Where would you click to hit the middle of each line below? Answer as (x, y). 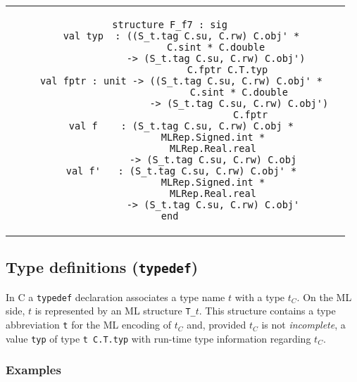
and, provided (217, 325)
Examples (33, 370)
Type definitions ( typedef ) (102, 267)
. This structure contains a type (267, 311)
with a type (260, 297)
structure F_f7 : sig (170, 25)
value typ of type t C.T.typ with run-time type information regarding (158, 338)
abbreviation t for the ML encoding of (88, 325)
